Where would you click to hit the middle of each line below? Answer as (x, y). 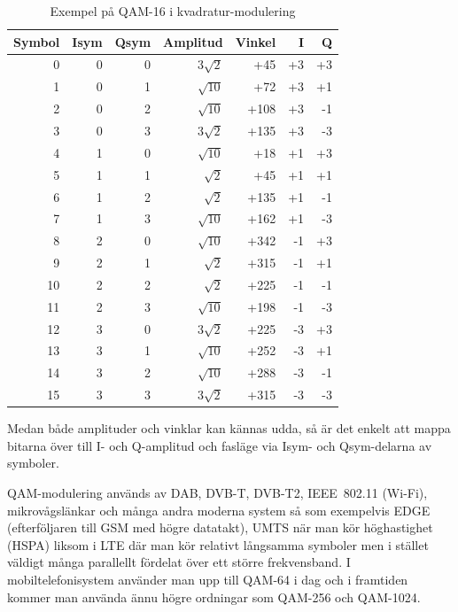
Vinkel (256, 41)
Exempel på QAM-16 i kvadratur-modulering (173, 11)
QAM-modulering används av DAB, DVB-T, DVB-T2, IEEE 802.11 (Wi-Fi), (217, 492)
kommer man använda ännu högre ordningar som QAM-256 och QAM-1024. (214, 597)
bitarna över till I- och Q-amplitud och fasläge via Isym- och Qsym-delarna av (220, 445)
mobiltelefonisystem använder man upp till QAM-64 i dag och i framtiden (208, 579)
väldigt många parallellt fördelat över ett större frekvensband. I (179, 562)
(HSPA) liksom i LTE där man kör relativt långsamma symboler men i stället (218, 544)
